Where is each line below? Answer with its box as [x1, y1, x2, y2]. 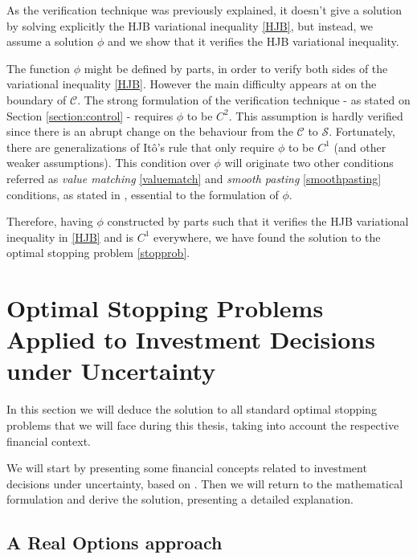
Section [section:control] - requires [6, 107, 174, 124]
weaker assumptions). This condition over [6, 154, 211, 171]
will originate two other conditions [224, 154, 394, 171]
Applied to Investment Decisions [6, 323, 375, 356]
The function [6, 59, 70, 76]
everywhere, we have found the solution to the [153, 228, 381, 245]
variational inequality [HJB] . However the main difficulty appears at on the [6, 75, 377, 92]
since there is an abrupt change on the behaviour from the [6, 123, 293, 140]
